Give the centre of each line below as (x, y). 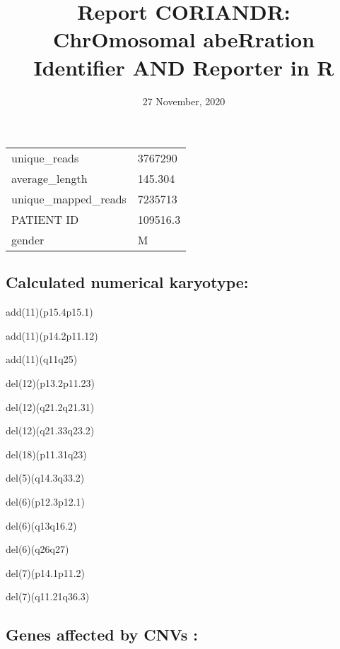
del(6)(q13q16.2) (41, 525)
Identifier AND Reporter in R (184, 67)
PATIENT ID (45, 220)
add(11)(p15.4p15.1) (49, 312)
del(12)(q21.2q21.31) (50, 406)
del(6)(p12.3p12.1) (46, 502)
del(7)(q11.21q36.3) (48, 596)
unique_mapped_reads (69, 199)
